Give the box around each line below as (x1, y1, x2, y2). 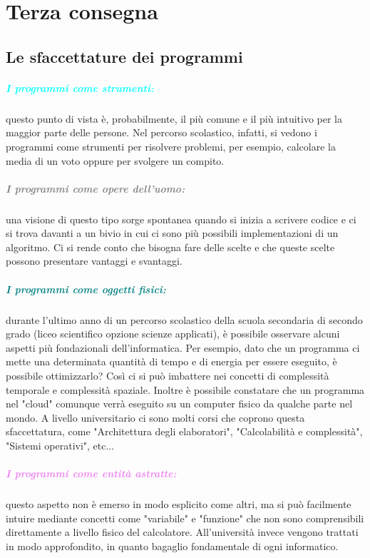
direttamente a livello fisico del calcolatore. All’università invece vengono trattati (6, 524, 359, 539)
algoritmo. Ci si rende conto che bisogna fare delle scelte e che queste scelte (6, 239, 335, 254)
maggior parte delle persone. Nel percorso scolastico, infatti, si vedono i (6, 125, 317, 140)
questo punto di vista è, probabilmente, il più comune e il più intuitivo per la (6, 111, 342, 126)
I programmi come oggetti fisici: (6, 281, 166, 296)
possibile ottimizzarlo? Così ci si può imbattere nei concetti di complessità (6, 367, 329, 382)
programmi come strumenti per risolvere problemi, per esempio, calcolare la (6, 138, 336, 153)
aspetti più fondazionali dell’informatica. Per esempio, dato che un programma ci (6, 340, 360, 355)
